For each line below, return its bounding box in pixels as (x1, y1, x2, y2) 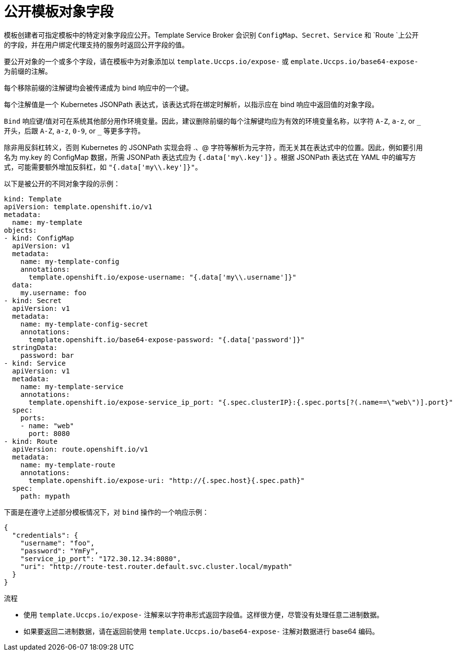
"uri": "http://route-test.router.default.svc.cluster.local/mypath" (20, 562, 293, 570)
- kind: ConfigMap (4, 234, 74, 242)
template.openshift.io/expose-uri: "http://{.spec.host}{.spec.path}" (28, 476, 305, 484)
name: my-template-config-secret (20, 320, 149, 328)
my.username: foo (20, 288, 87, 297)
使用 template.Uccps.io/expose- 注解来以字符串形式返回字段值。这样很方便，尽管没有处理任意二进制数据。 (23, 610, 384, 619)
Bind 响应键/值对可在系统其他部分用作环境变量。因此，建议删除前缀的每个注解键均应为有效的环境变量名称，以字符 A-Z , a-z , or (4, 116, 415, 125)
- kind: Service (4, 359, 66, 367)
